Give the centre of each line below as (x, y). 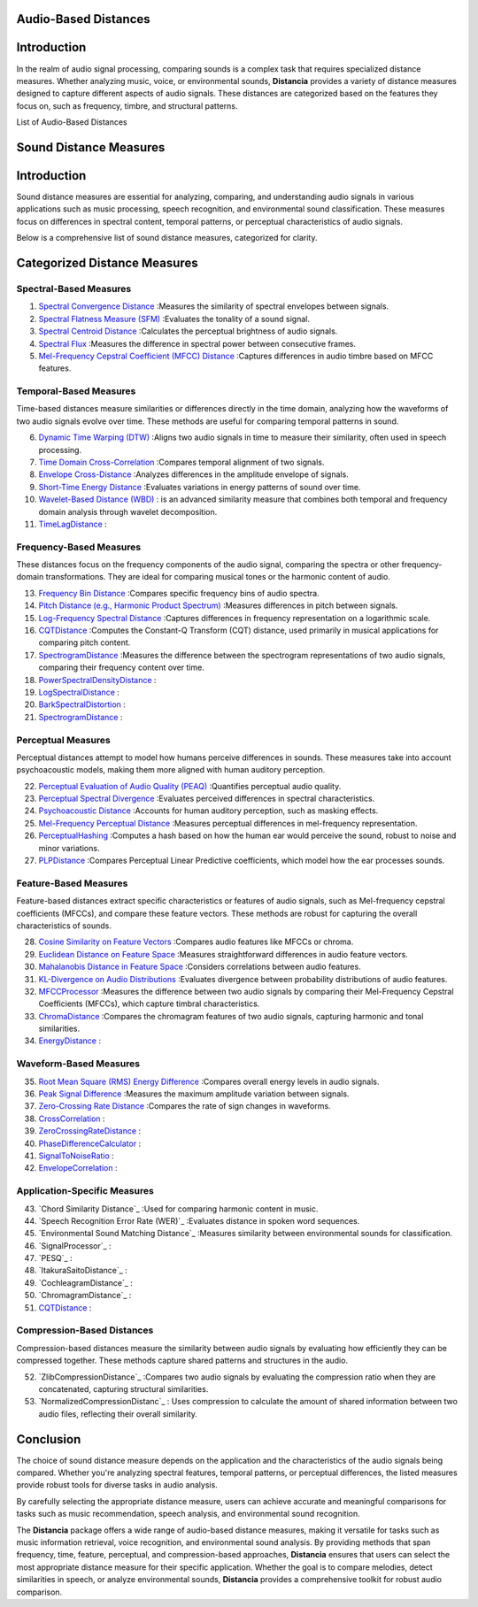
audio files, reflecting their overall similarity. (118, 1414)
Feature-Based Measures (72, 883)
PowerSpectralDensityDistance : (97, 680)
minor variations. (69, 848)
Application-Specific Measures (85, 1191)
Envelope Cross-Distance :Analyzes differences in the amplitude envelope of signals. (193, 474)
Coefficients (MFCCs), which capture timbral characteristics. (149, 1003)
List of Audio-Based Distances (72, 122)
